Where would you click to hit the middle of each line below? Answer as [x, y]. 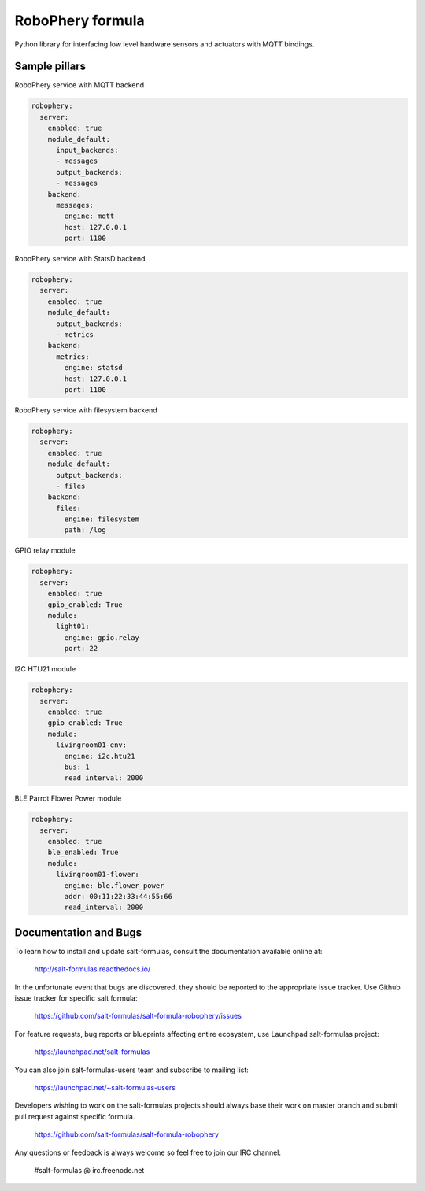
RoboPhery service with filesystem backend [86, 410]
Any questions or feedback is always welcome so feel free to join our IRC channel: [148, 1152]
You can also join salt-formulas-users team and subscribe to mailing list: [132, 1070]
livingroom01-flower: [98, 875]
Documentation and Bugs [78, 932]
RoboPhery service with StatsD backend [80, 259]
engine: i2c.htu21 [100, 756]
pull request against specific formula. [75, 1116]
